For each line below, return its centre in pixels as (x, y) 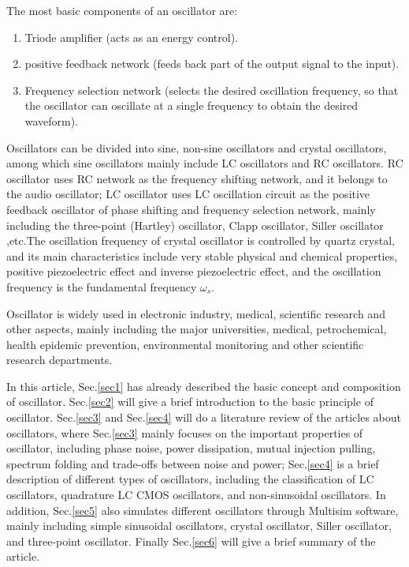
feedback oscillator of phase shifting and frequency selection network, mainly (191, 209)
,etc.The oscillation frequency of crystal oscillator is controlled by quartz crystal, (201, 240)
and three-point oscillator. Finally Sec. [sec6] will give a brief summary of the (191, 541)
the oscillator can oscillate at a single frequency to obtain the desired (191, 105)
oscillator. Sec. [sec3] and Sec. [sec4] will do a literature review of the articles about (204, 417)
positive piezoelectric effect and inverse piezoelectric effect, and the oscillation (194, 271)
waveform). (52, 120)
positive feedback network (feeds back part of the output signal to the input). (212, 64)
